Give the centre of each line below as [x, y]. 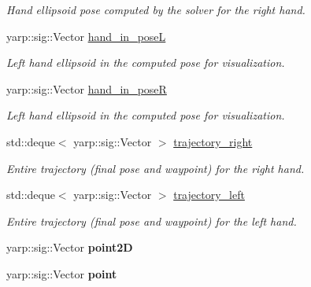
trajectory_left [209, 195]
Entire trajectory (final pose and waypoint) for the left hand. [152, 221]
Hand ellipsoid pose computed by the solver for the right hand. [156, 9]
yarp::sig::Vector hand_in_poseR [87, 88]
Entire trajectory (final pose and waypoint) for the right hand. [155, 168]
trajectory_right [213, 141]
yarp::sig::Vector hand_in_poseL [86, 36]
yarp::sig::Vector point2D [70, 247]
